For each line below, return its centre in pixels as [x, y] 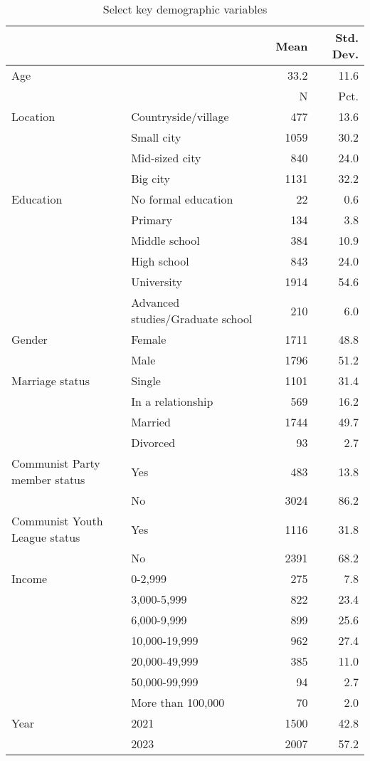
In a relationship [172, 401]
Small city [156, 137]
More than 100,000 [178, 702]
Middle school [165, 240]
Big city [151, 178]
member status [48, 479]
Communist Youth [57, 521]
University [157, 282]
